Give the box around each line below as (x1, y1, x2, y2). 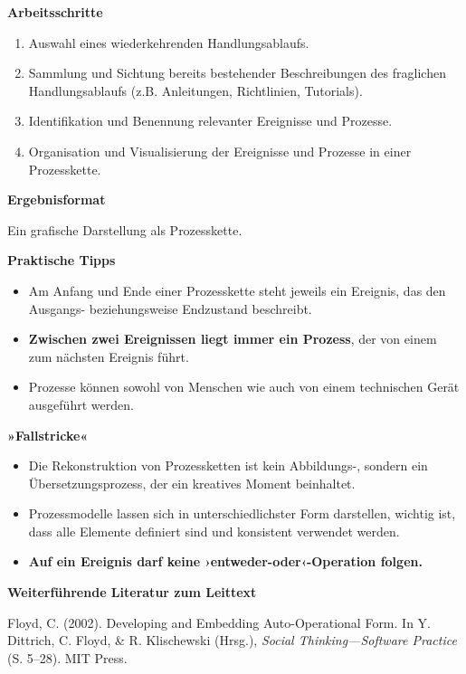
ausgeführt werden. (28, 394, 134, 413)
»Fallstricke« (7, 425, 89, 444)
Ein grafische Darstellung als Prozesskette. (7, 220, 243, 239)
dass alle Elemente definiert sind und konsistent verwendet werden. (28, 521, 400, 540)
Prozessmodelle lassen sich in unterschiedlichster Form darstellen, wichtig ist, (28, 504, 456, 523)
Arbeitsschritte (7, 3, 103, 21)
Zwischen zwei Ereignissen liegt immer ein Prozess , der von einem (28, 329, 437, 348)
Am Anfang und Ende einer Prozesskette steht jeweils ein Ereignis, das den (28, 280, 446, 299)
